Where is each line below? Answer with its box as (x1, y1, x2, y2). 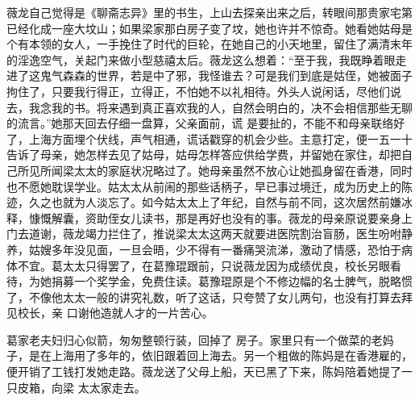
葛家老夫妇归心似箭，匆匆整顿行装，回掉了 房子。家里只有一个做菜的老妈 (6, 331, 394, 348)
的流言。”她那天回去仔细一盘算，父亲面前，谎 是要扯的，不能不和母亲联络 (6, 115, 394, 132)
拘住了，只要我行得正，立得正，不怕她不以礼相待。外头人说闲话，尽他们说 (6, 82, 401, 99)
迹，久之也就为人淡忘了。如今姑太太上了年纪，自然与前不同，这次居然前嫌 (6, 194, 401, 211)
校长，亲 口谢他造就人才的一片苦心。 (17, 304, 214, 321)
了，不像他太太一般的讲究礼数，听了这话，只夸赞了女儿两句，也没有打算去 (6, 288, 401, 305)
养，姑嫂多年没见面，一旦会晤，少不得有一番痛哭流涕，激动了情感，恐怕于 (6, 240, 401, 257)
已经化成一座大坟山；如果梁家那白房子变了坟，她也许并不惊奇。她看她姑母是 (6, 19, 413, 36)
